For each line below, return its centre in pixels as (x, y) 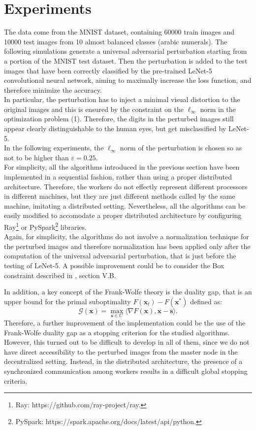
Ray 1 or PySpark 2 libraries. (45, 226)
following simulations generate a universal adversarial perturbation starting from (126, 51)
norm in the (218, 109)
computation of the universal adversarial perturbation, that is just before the (120, 256)
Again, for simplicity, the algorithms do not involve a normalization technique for (127, 236)
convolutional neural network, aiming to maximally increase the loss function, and (128, 80)
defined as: (206, 301)
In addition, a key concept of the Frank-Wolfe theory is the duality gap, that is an (128, 292)
